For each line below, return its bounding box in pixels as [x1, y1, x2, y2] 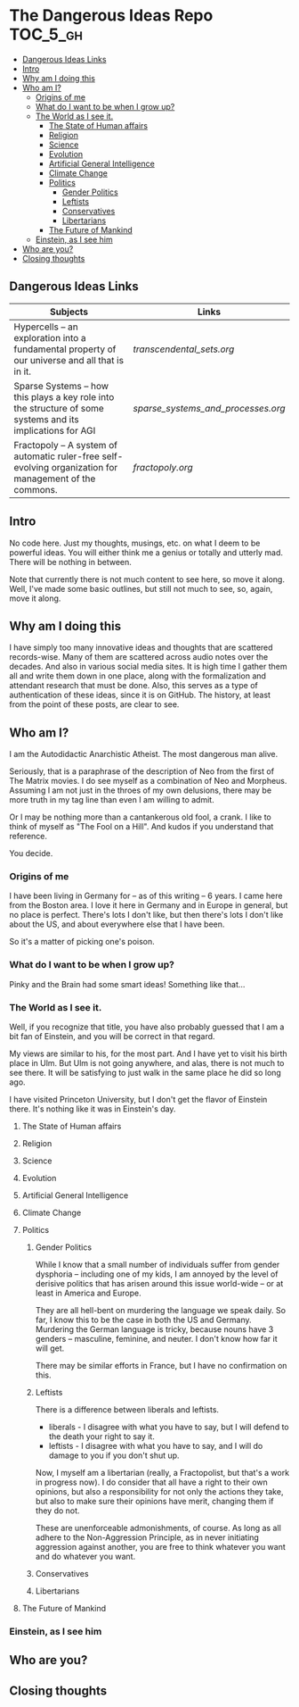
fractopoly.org [133, 461, 193, 473]
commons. [13, 483, 58, 495]
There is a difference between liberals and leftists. [35, 1404, 220, 1415]
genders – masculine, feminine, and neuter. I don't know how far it [35, 1334, 278, 1345]
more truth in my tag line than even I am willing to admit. [9, 795, 215, 805]
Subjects [50, 305, 89, 318]
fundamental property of [13, 343, 117, 355]
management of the [13, 472, 96, 485]
